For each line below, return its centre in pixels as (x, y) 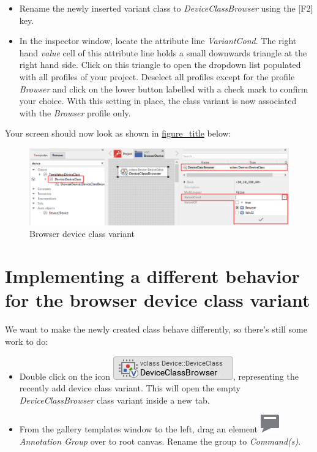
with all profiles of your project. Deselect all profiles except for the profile (157, 76)
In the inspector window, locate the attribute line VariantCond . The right (158, 41)
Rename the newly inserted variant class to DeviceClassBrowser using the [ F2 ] (166, 8)
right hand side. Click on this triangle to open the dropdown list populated (160, 65)
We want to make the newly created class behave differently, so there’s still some (156, 329)
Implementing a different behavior (152, 276)
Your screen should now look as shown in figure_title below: (118, 133)
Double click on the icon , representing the (159, 376)
